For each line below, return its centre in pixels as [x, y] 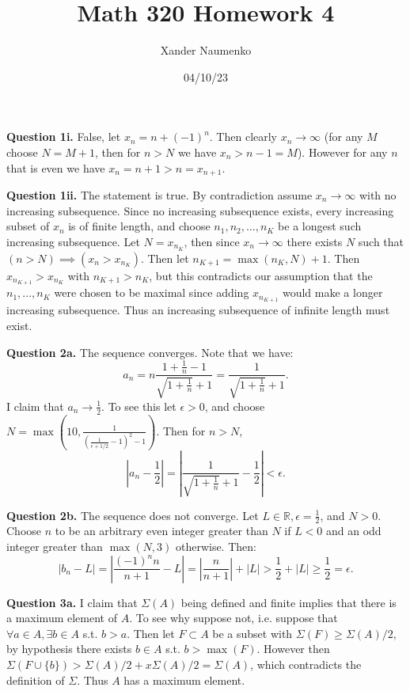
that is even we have [56, 167]
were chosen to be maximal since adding [152, 292]
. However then [293, 649]
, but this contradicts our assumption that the [261, 275]
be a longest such [320, 226]
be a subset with [252, 633]
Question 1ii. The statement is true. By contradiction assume [159, 194]
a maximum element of [62, 618]
